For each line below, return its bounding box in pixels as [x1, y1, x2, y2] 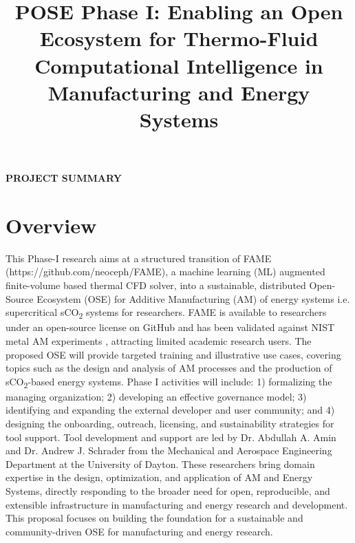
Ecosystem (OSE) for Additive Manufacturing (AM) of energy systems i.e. [36, 291, 350, 306]
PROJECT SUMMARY [6, 171, 122, 185]
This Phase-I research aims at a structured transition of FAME [6, 251, 272, 265]
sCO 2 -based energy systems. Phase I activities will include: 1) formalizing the [6, 374, 332, 390]
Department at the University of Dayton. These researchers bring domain [6, 456, 315, 471]
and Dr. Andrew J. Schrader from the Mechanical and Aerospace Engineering [6, 443, 332, 458]
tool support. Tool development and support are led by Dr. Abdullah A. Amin [6, 429, 336, 444]
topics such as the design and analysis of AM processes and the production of [6, 361, 332, 375]
